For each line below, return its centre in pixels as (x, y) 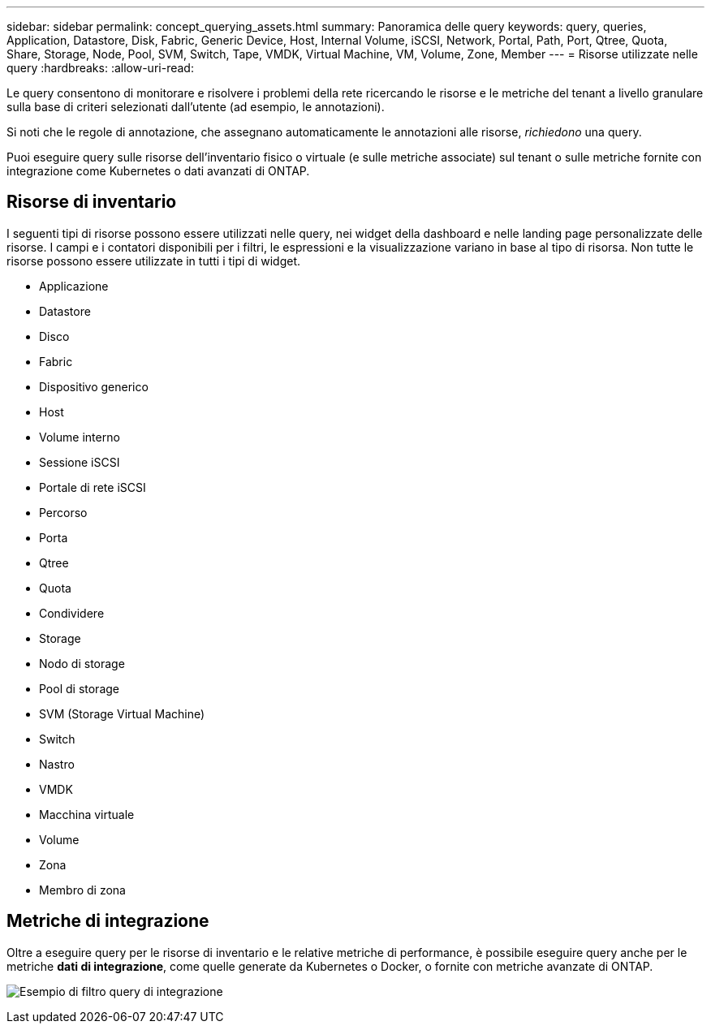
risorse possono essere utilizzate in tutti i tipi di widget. (154, 261)
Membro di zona (82, 890)
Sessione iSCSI (80, 462)
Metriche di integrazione (108, 921)
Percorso (63, 512)
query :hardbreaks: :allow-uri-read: (100, 68)
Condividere (72, 613)
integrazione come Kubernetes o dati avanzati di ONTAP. (158, 171)
